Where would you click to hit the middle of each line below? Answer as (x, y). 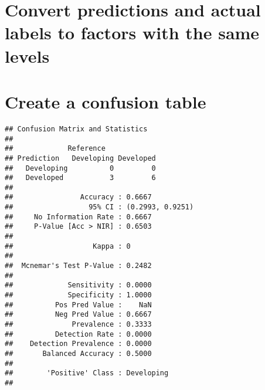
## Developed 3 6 (80, 178)
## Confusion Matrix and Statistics (76, 129)
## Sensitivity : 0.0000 (78, 285)
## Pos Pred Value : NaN (78, 305)
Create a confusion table (106, 101)
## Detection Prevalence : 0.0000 (78, 344)
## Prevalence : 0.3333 (78, 324)
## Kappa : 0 (68, 246)
